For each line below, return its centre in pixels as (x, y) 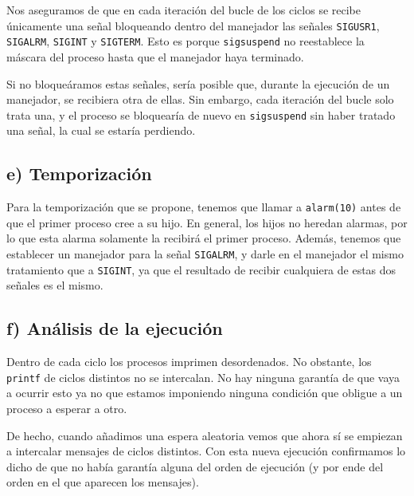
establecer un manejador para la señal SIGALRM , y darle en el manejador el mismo (205, 253)
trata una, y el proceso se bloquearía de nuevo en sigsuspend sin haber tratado (201, 114)
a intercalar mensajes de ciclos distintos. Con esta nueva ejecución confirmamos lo (206, 451)
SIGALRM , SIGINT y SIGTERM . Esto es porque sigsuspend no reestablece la (186, 41)
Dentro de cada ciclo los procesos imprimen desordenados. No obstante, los (189, 362)
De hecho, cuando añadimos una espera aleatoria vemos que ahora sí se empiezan (205, 435)
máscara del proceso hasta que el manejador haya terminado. (155, 56)
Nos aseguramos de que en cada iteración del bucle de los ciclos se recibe (184, 10)
